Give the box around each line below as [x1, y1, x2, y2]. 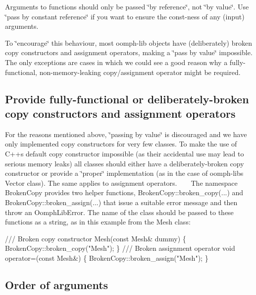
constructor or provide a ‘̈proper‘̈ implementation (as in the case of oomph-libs [5, 168, 244, 178]
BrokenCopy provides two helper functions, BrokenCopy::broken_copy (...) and [5, 187, 244, 198]
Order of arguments [5, 277, 108, 292]
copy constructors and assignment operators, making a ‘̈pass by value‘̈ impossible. [5, 47, 253, 58]
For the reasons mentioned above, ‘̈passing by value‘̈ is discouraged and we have [5, 129, 247, 139]
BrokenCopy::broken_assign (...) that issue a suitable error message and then [5, 197, 238, 207]
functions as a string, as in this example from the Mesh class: [5, 217, 191, 227]
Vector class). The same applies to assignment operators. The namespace [5, 177, 238, 188]
